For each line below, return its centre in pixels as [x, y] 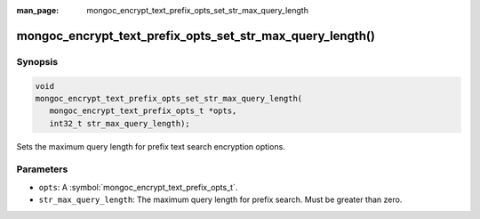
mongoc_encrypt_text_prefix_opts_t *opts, [143, 111]
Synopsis [37, 61]
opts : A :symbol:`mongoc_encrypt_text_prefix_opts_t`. [138, 187]
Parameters [42, 169]
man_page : [38, 10]
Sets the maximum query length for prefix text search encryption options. [151, 146]
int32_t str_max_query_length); [120, 123]
